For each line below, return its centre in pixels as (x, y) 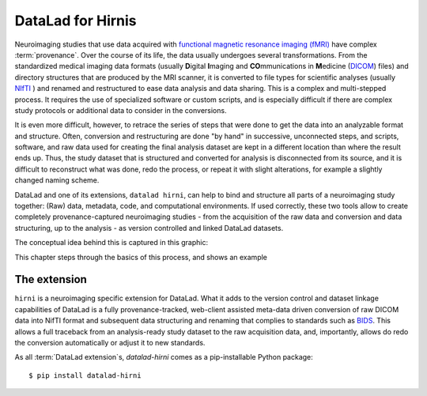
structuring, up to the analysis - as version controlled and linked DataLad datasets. (149, 228)
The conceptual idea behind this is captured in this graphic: (111, 243)
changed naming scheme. (57, 180)
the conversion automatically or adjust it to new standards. (110, 343)
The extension (51, 279)
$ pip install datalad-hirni (85, 375)
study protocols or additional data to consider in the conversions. (121, 110)
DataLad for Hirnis (76, 21)
